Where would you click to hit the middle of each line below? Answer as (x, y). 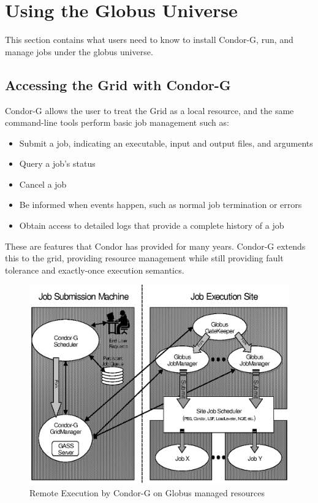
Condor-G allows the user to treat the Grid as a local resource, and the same (150, 110)
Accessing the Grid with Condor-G (118, 84)
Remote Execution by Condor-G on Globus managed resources (147, 493)
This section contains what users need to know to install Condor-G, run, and (149, 40)
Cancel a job (43, 184)
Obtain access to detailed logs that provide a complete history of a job (152, 225)
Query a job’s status (57, 163)
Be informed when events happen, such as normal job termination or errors (161, 205)
